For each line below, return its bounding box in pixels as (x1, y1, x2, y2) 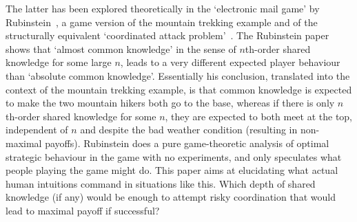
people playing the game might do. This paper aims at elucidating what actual (6, 163, 338, 177)
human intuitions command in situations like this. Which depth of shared (6, 176, 316, 190)
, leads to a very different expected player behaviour (120, 55, 340, 69)
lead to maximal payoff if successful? (6, 203, 160, 217)
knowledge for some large (6, 55, 112, 69)
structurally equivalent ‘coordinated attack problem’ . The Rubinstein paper (6, 28, 329, 43)
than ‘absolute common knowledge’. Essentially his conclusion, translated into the (6, 68, 350, 82)
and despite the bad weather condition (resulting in (80, 122, 298, 137)
